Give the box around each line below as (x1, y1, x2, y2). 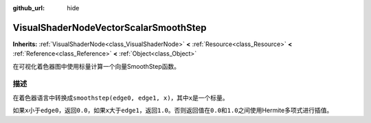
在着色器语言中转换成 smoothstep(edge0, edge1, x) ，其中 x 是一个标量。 (12, 93, 229, 102)
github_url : (12, 4, 45, 12)
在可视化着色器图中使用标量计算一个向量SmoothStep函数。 (12, 62, 181, 70)
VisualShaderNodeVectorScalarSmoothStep (12, 21, 207, 34)
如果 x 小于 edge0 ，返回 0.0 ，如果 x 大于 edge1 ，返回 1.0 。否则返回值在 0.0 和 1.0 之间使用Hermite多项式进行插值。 (12, 107, 333, 115)
